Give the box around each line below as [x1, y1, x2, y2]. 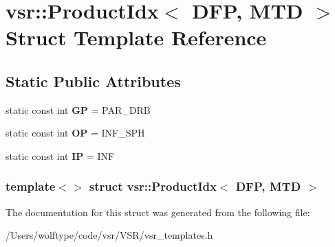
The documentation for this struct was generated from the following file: [6, 204, 310, 219]
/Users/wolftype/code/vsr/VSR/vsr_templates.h [6, 228, 213, 242]
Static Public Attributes [6, 70, 181, 91]
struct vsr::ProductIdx [89, 178, 217, 195]
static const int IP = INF [6, 148, 115, 163]
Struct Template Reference [6, 23, 267, 51]
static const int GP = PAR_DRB [6, 102, 151, 117]
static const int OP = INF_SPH [6, 126, 145, 140]
